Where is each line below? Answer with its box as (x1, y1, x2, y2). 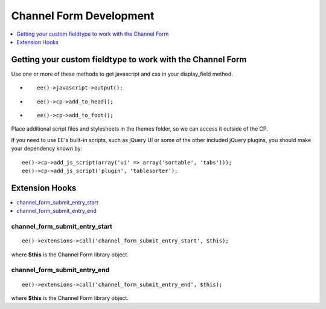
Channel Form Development (11, 9, 155, 22)
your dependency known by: (11, 145, 83, 152)
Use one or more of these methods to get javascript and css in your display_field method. (11, 70, 234, 77)
